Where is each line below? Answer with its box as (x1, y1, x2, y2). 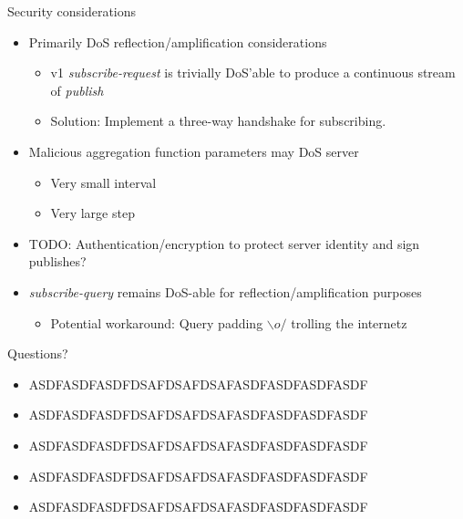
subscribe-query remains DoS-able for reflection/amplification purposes (28, 282, 422, 301)
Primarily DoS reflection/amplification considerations (28, 32, 327, 51)
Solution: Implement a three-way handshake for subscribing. (50, 111, 386, 130)
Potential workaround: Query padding (50, 313, 263, 332)
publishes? (28, 252, 87, 271)
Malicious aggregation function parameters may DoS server (28, 141, 359, 161)
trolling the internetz (291, 313, 407, 332)
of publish (50, 80, 104, 99)
